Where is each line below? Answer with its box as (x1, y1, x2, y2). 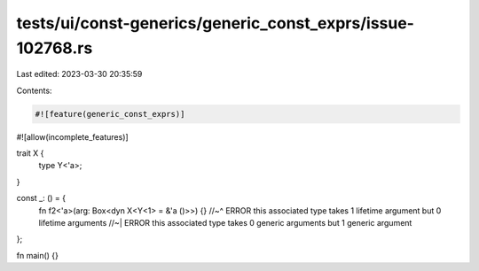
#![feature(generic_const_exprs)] (35, 109, 185, 119)
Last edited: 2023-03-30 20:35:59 (16, 69, 143, 80)
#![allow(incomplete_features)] (16, 131, 129, 142)
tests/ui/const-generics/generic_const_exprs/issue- (16, 13, 414, 33)
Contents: (16, 85, 52, 96)
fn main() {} (16, 250, 59, 260)
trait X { (16, 148, 44, 159)
